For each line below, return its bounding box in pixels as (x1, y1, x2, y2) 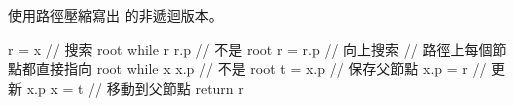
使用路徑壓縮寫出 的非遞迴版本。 (8, 5, 223, 25)
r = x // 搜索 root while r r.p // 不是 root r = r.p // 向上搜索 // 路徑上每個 (8, 38, 493, 59)
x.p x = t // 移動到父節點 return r (26, 77, 244, 98)
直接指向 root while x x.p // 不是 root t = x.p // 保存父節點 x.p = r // (35, 58, 487, 79)
